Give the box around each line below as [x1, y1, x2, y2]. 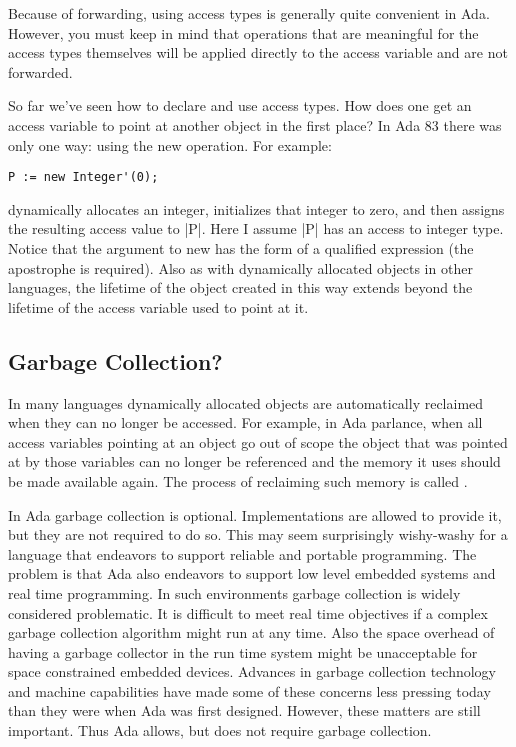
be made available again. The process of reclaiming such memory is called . [8, 470, 468, 491]
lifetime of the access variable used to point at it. [8, 296, 309, 317]
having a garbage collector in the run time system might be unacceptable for [8, 641, 478, 662]
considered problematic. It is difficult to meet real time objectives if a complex [8, 602, 488, 623]
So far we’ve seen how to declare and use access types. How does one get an [8, 95, 472, 116]
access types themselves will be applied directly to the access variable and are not [8, 42, 508, 63]
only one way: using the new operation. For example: [8, 134, 332, 155]
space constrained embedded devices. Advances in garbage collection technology [8, 661, 497, 682]
